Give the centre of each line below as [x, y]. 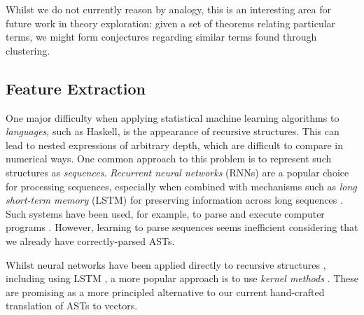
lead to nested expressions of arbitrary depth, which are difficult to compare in [174, 145]
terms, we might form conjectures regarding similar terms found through [161, 37]
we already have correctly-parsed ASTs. [90, 240]
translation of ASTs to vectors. [72, 306]
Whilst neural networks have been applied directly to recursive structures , [166, 264]
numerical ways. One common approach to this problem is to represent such [169, 159]
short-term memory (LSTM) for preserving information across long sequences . [174, 200]
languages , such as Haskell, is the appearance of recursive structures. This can [173, 131]
